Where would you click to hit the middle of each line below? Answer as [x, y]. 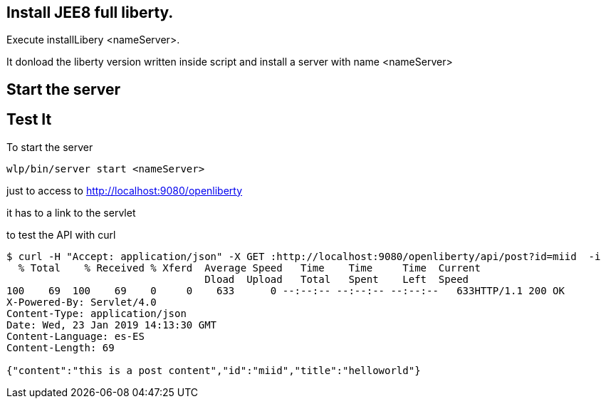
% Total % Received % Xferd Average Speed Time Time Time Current [249, 268]
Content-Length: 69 [61, 347]
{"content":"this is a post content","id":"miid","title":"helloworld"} [214, 370]
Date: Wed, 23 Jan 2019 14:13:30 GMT [112, 325]
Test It [29, 120]
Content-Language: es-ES [75, 336]
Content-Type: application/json [96, 313]
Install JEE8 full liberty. [90, 12]
